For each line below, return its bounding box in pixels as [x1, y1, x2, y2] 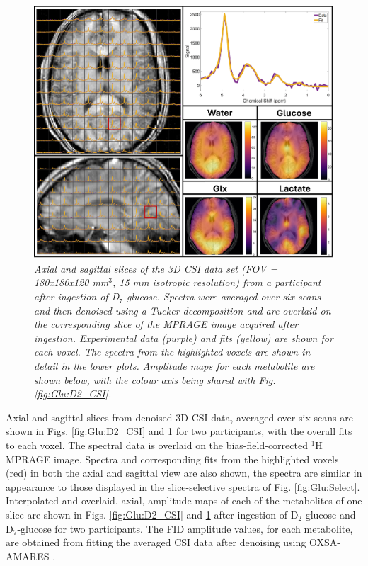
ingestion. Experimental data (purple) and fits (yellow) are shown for [34, 330, 333, 345]
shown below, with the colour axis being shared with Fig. [34, 372, 276, 387]
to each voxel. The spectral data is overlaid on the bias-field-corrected [6, 437, 308, 452]
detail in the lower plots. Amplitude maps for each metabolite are [34, 358, 315, 373]
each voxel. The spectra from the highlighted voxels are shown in [34, 344, 311, 359]
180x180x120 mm [34, 275, 109, 290]
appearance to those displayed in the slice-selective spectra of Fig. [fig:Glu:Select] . [6, 479, 360, 494]
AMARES [6, 548, 50, 563]
